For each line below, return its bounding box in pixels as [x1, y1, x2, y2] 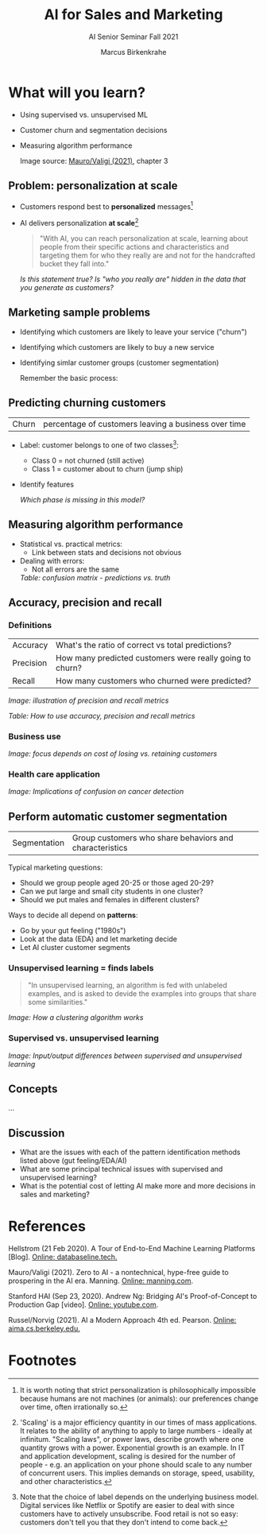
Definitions [8, 620, 52, 631]
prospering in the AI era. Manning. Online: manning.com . [8, 1276, 193, 1285]
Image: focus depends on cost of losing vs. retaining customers [8, 749, 218, 758]
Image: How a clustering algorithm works [8, 1013, 144, 1022]
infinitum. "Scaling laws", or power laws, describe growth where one [19, 1435, 244, 1444]
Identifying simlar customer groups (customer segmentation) [19, 358, 219, 367]
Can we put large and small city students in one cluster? [19, 886, 204, 896]
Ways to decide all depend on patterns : [8, 910, 138, 920]
